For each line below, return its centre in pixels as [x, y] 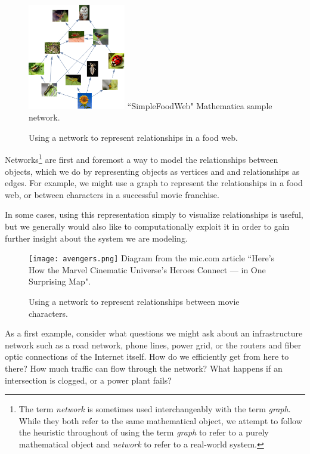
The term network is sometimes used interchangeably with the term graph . [155, 409]
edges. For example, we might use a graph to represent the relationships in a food [154, 183]
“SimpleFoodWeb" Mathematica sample [200, 105]
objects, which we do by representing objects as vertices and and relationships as [152, 171]
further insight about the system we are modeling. [96, 238]
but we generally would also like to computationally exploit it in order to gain [147, 226]
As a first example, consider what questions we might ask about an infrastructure [154, 333]
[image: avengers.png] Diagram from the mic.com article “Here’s [152, 258]
